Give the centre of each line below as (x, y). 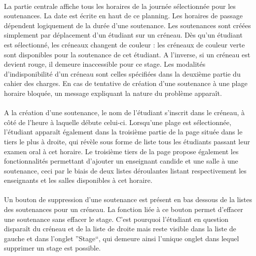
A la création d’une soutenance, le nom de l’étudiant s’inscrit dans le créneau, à (125, 112)
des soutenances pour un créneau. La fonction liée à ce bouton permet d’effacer (124, 209)
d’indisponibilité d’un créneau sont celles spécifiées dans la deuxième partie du (122, 73)
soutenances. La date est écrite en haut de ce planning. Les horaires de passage (123, 16)
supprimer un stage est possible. (53, 248)
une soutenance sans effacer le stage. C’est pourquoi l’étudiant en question (116, 219)
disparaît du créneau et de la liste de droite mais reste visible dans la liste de (120, 229)
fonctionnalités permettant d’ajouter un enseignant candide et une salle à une (121, 161)
